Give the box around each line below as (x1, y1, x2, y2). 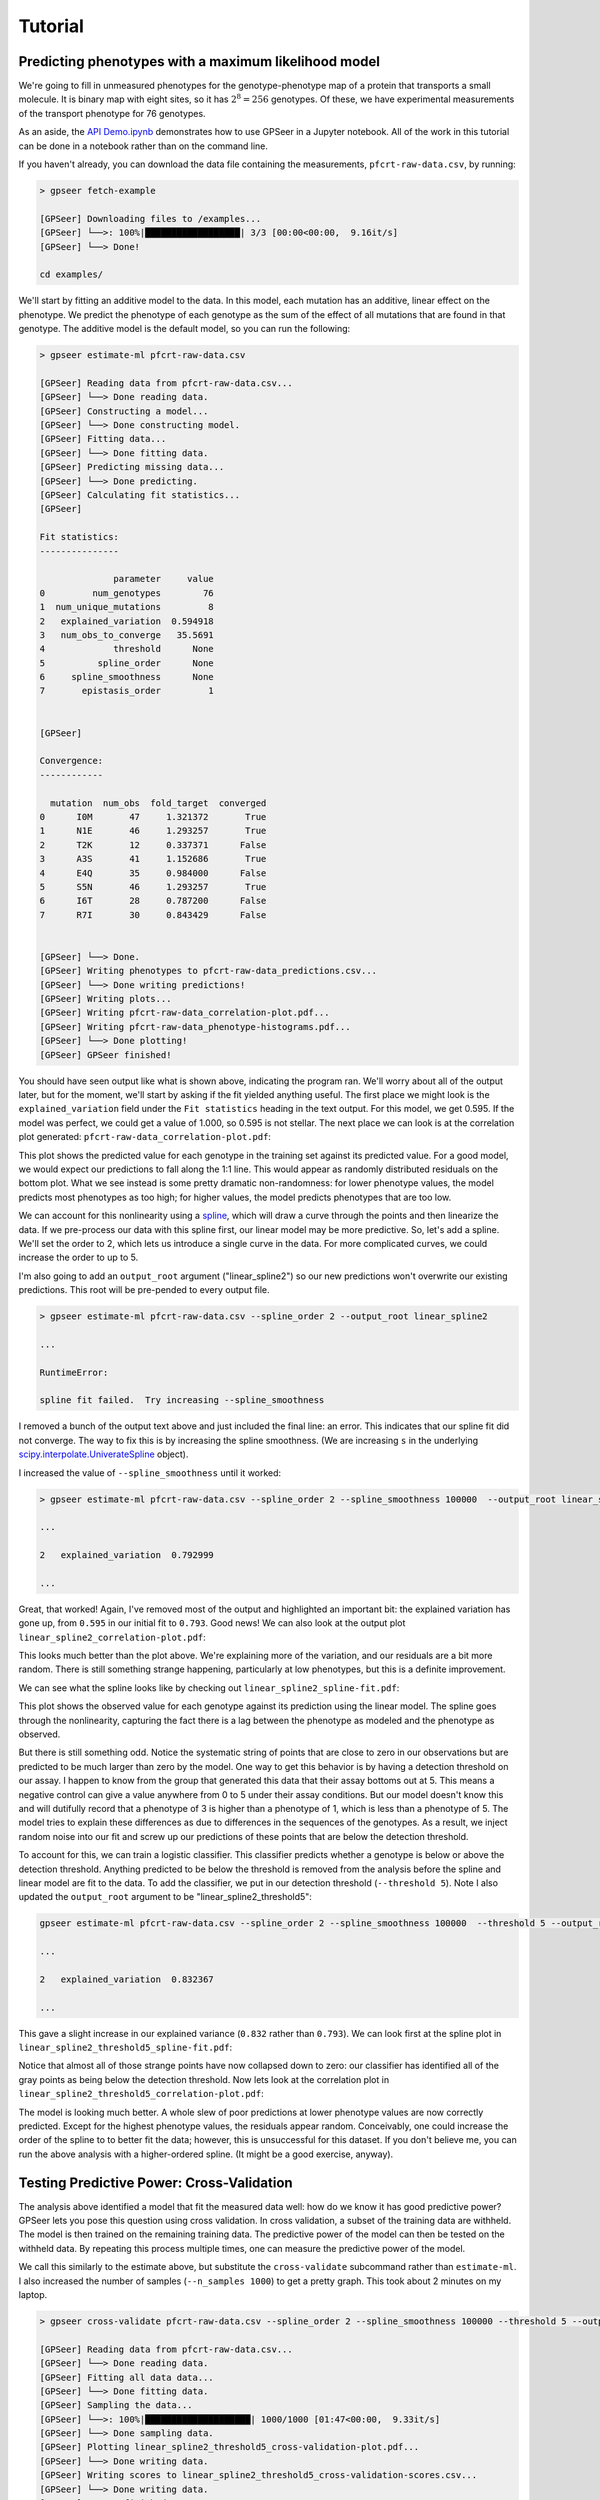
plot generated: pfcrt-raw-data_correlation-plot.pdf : (18, 1131, 272, 1143)
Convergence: (39, 755, 104, 767)
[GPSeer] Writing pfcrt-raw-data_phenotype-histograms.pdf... (39, 1021, 351, 1032)
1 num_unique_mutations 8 (39, 601, 214, 613)
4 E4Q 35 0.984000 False (39, 867, 267, 879)
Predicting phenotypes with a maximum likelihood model (18, 53, 380, 70)
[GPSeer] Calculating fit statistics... (39, 490, 240, 500)
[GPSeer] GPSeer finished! (39, 1049, 172, 1060)
